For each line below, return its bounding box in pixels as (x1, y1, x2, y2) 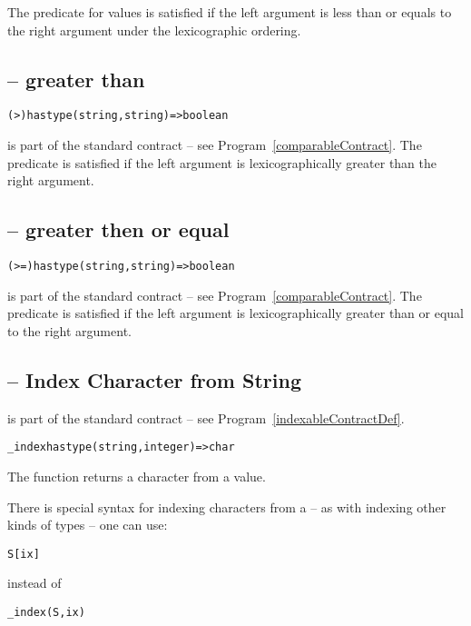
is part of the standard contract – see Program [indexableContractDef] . (7, 408, 405, 427)
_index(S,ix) (7, 605, 85, 619)
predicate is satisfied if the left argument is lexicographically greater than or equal (7, 303, 464, 323)
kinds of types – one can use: (7, 515, 168, 534)
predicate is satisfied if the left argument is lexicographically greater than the (7, 153, 437, 172)
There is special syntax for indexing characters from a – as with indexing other (7, 497, 446, 516)
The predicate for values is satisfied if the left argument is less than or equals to (7, 3, 452, 21)
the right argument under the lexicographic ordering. (7, 20, 301, 39)
